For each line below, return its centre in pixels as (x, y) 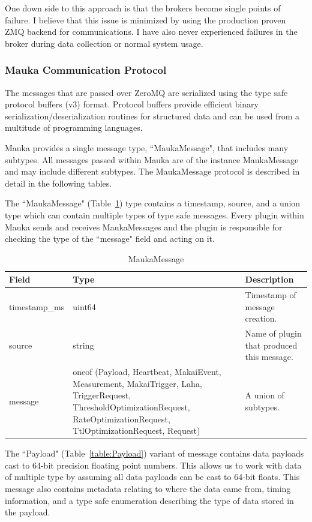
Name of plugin (273, 333)
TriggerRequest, (102, 395)
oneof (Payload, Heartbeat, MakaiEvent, (147, 372)
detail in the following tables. (58, 183)
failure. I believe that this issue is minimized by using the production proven (145, 19)
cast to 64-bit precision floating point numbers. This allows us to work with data (153, 465)
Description (269, 279)
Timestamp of (271, 295)
